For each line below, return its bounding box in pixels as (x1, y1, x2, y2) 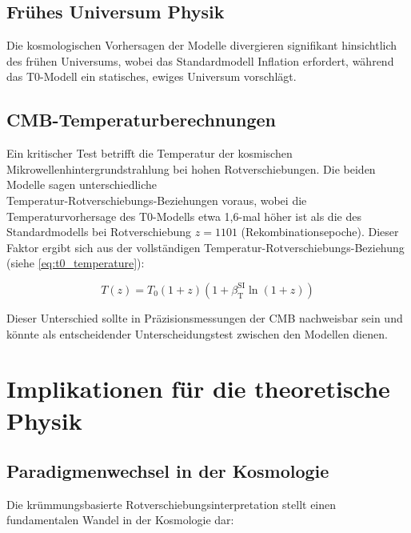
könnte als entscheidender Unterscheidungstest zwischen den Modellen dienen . (6, 325, 388, 342)
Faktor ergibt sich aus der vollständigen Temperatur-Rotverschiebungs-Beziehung (6, 238, 405, 255)
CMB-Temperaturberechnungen (6, 107, 276, 132)
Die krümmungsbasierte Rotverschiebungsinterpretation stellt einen (6, 495, 337, 512)
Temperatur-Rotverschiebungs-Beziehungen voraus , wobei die (6, 191, 307, 208)
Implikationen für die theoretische (6, 372, 390, 405)
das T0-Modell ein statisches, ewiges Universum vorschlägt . (6, 68, 297, 85)
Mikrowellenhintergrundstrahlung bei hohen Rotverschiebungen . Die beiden (6, 160, 376, 177)
